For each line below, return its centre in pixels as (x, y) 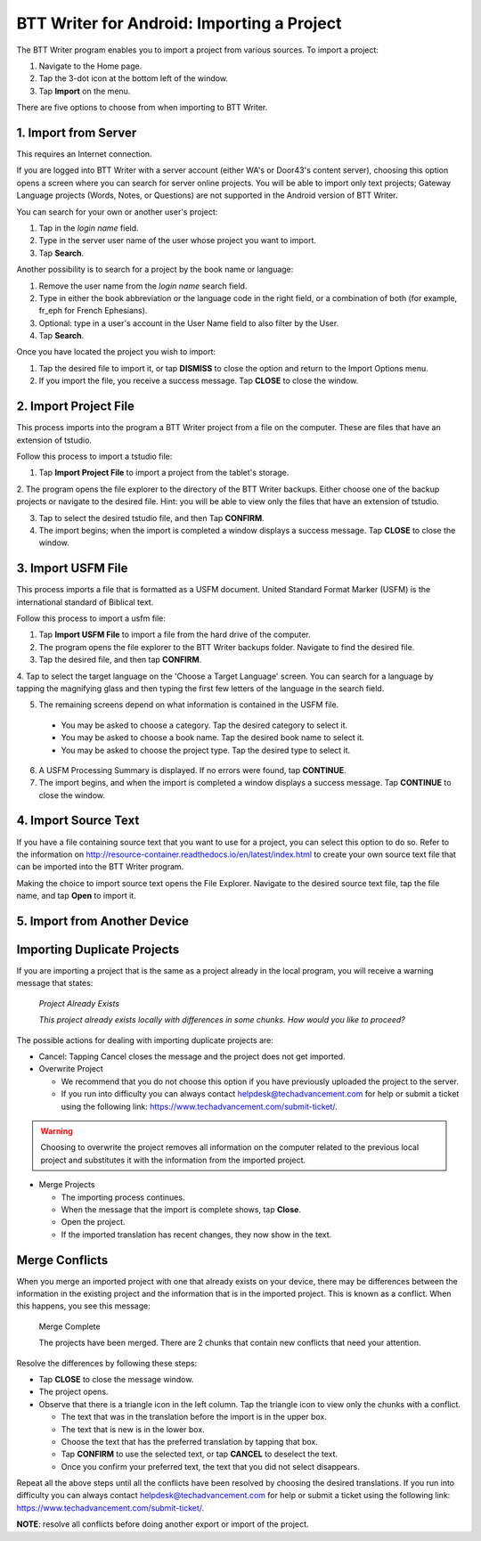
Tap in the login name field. (89, 228)
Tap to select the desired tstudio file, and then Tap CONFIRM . (151, 518)
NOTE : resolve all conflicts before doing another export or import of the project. (163, 1524)
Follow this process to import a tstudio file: (94, 456)
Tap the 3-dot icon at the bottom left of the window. (134, 78)
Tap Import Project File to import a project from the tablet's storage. (164, 473)
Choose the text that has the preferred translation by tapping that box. (189, 1441)
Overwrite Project (71, 1069)
